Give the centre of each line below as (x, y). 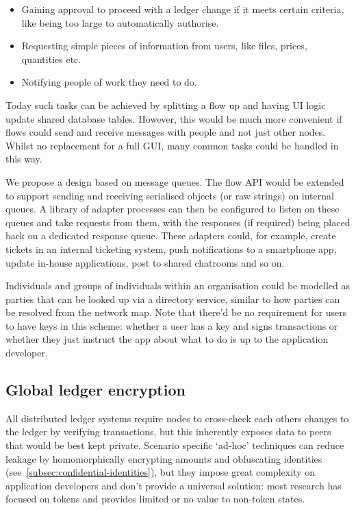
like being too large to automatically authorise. (120, 22)
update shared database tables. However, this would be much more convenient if (174, 118)
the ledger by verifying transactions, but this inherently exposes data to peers (168, 432)
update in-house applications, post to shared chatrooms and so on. (145, 262)
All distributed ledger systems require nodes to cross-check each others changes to (177, 418)
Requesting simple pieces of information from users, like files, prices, (164, 46)
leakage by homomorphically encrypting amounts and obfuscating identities (164, 458)
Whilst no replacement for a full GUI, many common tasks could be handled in (172, 145)
